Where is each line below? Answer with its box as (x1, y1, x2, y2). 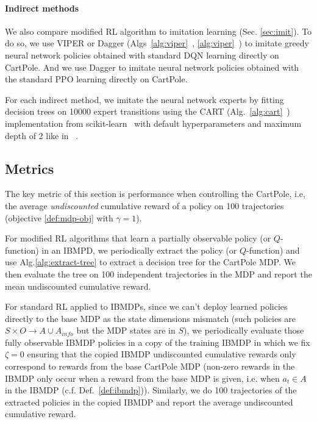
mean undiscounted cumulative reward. (5, 279, 151, 292)
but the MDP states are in (76, 324, 176, 337)
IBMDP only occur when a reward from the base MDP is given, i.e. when (5, 371, 280, 384)
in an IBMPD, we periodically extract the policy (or (41, 243, 237, 256)
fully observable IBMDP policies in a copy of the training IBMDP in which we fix (5, 335, 310, 348)
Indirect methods (5, 1, 79, 14)
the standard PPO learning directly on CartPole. (5, 73, 188, 85)
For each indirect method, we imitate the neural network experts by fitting (5, 93, 284, 105)
